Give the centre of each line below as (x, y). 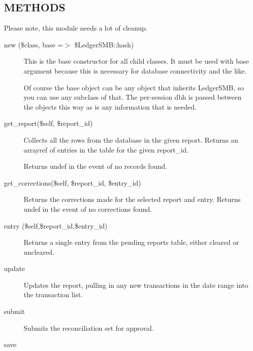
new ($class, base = (33, 44)
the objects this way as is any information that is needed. (110, 106)
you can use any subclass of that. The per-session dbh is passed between (133, 97)
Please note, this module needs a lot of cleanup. (76, 28)
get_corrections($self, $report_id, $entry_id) (73, 182)
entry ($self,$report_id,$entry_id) (56, 225)
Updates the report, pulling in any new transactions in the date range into (136, 285)
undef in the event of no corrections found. (88, 209)
